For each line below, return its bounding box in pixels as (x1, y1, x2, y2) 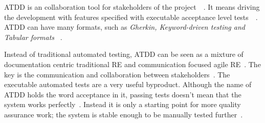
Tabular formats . (4, 31, 62, 42)
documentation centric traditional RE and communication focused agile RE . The (4, 58, 261, 69)
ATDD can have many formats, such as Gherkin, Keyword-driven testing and (4, 22, 245, 32)
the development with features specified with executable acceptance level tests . (4, 11, 258, 22)
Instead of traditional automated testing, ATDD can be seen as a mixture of (4, 49, 244, 59)
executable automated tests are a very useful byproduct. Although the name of (4, 79, 252, 90)
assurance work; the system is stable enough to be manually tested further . (4, 109, 243, 119)
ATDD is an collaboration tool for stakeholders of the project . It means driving (4, 2, 260, 12)
